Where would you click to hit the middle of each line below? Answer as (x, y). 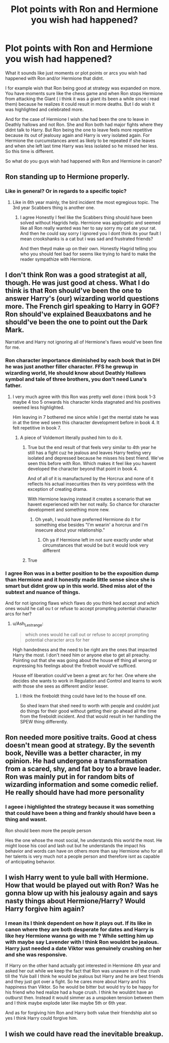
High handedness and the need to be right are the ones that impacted (85, 649)
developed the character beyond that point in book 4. (83, 469)
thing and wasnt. (26, 819)
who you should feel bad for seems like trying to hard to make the (88, 254)
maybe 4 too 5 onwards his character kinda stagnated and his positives (87, 402)
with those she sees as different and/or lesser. (61, 686)
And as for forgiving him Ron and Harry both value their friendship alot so (81, 1013)
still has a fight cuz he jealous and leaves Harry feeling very (89, 453)
